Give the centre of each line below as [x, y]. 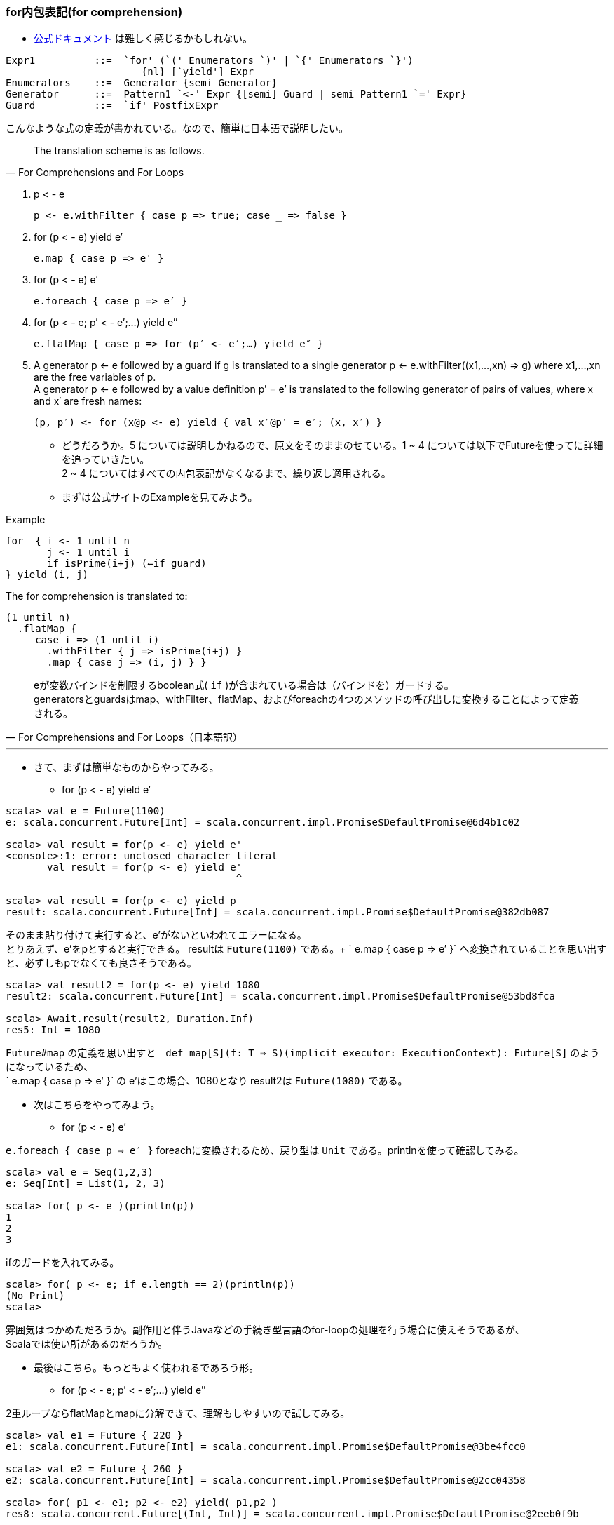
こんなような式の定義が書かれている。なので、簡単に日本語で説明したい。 [177, 128]
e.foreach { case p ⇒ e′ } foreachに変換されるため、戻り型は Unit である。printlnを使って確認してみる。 [265, 1150]
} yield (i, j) [47, 575]
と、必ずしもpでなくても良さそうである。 [101, 963]
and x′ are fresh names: [88, 401]
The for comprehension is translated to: [97, 596]
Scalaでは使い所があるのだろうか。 [87, 1344]
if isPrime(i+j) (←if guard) [127, 564]
